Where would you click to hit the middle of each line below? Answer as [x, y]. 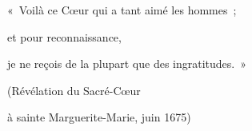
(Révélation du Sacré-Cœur [74, 90]
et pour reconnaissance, [64, 36]
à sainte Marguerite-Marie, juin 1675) [99, 117]
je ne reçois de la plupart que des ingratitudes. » [127, 64]
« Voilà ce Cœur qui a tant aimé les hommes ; [122, 10]
